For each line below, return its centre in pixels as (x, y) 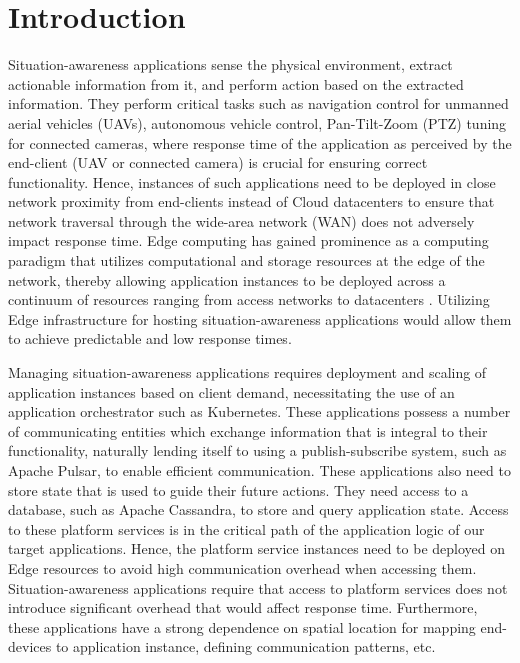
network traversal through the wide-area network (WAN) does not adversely (241, 220)
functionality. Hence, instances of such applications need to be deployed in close (252, 181)
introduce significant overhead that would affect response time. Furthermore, (243, 607)
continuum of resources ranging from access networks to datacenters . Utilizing (249, 299)
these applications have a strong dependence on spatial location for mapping (242, 626)
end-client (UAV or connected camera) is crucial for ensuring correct (218, 162)
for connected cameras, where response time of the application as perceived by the (260, 142)
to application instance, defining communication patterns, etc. (245, 646)
